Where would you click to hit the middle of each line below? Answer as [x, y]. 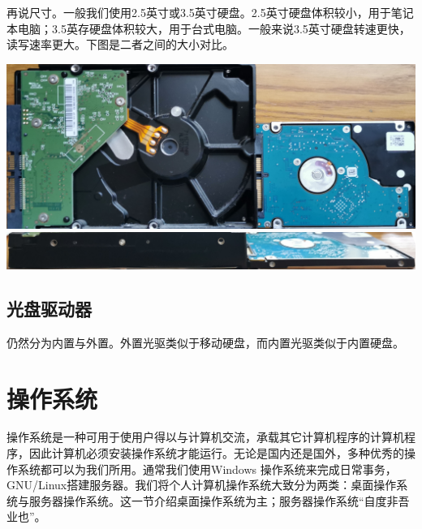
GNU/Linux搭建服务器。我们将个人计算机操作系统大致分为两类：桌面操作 [202, 485]
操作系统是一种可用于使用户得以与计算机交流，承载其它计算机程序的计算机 [205, 437]
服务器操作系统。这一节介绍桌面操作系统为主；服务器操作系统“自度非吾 [219, 500]
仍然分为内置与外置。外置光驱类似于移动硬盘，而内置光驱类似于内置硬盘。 [205, 342]
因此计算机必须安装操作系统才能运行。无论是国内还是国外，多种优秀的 [216, 453]
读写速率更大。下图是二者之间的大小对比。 [120, 44]
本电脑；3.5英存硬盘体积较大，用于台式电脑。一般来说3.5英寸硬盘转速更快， [209, 28]
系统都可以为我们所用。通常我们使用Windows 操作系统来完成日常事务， [207, 469]
